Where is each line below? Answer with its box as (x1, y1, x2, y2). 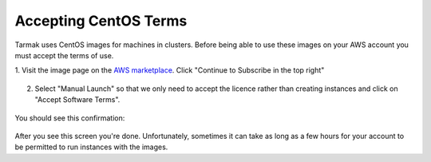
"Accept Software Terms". (34, 95, 121, 105)
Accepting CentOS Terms (14, 12, 188, 30)
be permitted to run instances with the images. (14, 142, 168, 152)
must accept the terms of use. (14, 50, 114, 60)
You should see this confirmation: (14, 113, 125, 123)
